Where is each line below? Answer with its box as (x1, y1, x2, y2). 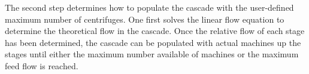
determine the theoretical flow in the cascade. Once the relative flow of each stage (5, 24, 305, 37)
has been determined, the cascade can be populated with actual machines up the (5, 36, 301, 48)
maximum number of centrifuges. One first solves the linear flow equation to (5, 13, 284, 25)
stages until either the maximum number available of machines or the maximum (5, 48, 299, 60)
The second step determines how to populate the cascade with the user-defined (5, 1, 294, 13)
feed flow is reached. (5, 59, 78, 72)
